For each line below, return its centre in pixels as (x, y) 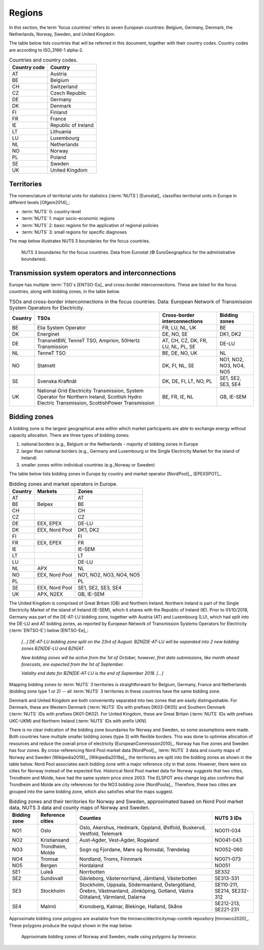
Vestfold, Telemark (101, 834)
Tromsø (49, 859)
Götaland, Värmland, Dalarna (113, 897)
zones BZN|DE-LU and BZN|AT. (53, 649)
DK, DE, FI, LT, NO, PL (187, 381)
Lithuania (61, 132)
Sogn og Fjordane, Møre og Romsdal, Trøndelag (135, 850)
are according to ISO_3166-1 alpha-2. (46, 50)
